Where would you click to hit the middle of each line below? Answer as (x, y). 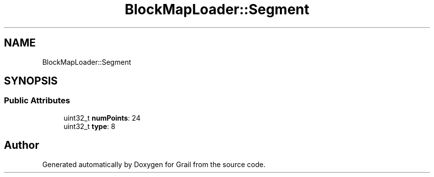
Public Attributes (37, 101)
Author (22, 145)
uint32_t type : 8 (89, 126)
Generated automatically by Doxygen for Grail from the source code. (154, 164)
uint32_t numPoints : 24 (102, 118)
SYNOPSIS (31, 81)
